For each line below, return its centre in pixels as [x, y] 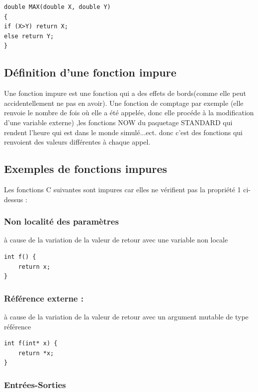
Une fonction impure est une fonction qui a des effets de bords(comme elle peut [125, 93]
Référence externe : [44, 298]
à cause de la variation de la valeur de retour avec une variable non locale [116, 240]
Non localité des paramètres [61, 221]
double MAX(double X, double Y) [57, 7]
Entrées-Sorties [35, 384]
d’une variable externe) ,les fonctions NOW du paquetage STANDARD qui [118, 122]
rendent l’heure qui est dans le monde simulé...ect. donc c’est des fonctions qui [124, 132]
